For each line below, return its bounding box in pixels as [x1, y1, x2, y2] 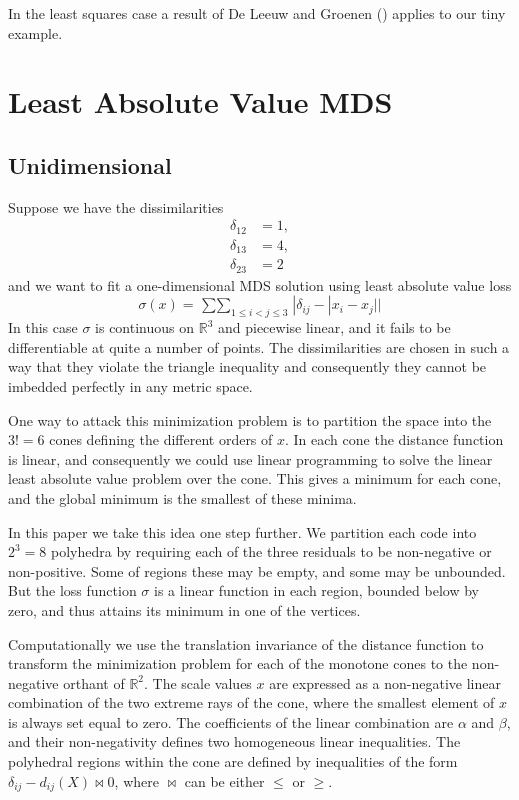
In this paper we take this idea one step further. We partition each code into [8, 521, 477, 542]
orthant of [63, 672, 125, 693]
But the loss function [8, 580, 137, 601]
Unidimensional [8, 149, 172, 180]
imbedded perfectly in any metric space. [8, 375, 253, 396]
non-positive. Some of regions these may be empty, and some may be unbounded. [8, 560, 506, 581]
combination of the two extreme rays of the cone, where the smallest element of [8, 692, 495, 713]
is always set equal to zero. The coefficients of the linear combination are [8, 711, 454, 732]
